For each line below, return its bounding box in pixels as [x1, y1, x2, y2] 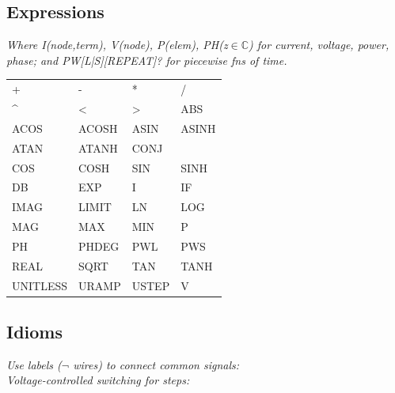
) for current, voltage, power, [249, 36, 389, 53]
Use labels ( [6, 356, 62, 372]
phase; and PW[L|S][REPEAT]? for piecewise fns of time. [6, 51, 287, 68]
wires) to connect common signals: [73, 356, 240, 372]
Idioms [6, 319, 63, 344]
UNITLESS [12, 277, 68, 293]
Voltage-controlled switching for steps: [6, 372, 190, 388]
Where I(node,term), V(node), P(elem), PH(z [6, 36, 228, 53]
